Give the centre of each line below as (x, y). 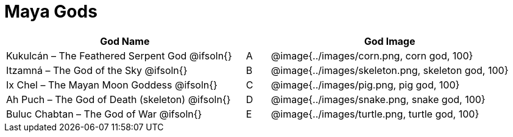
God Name (125, 41)
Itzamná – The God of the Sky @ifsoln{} (97, 70)
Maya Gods (51, 12)
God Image (390, 41)
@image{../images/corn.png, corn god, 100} (372, 55)
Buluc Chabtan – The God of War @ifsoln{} (104, 114)
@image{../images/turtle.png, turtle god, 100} (375, 114)
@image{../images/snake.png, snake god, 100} (378, 99)
